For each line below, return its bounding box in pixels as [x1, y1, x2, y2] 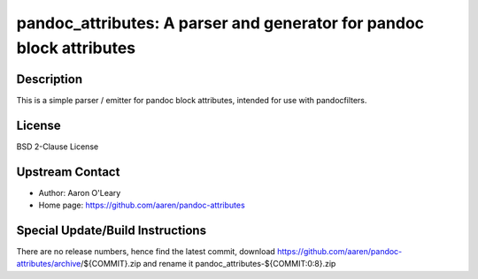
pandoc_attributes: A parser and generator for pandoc [16, 13, 425, 33]
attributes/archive [16, 259, 81, 269]
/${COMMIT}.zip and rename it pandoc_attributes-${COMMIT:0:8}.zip [81, 259, 336, 269]
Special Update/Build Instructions [16, 222, 207, 238]
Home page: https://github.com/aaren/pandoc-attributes [38, 200, 245, 211]
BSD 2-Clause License [16, 141, 99, 152]
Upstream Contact [16, 164, 120, 179]
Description [16, 72, 83, 87]
